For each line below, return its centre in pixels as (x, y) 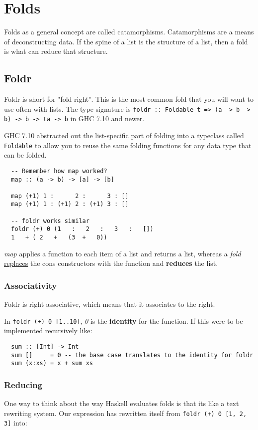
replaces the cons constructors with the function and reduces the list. (111, 263)
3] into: (16, 423)
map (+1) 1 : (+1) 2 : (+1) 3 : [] (70, 204)
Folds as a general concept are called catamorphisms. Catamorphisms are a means (129, 32)
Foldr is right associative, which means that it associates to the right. (110, 304)
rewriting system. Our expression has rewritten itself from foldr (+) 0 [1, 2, (126, 413)
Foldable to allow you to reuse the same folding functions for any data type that (128, 145)
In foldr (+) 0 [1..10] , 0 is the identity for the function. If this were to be (124, 321)
